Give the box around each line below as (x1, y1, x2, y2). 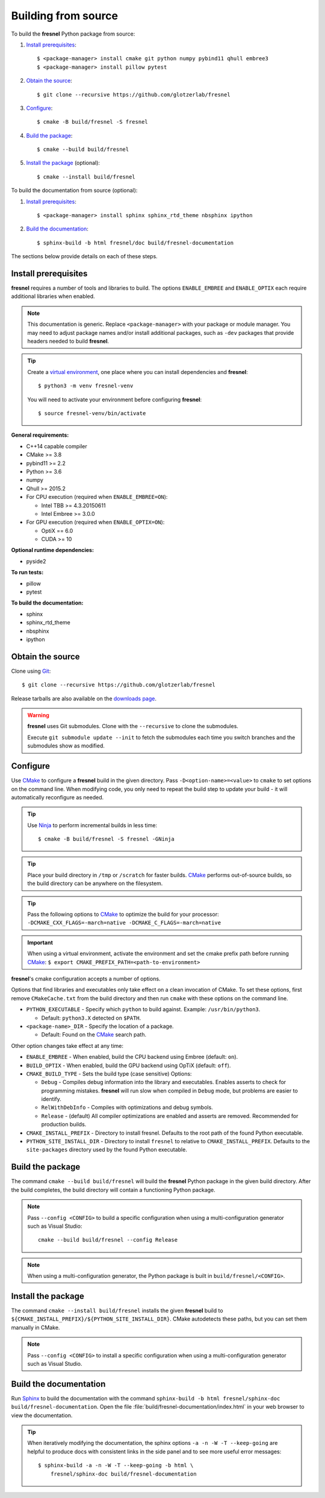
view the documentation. (11, 1412, 73, 1419)
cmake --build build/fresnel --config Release (38, 1237, 178, 1243)
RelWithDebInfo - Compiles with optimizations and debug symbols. (41, 1104, 213, 1111)
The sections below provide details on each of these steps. (11, 253, 158, 260)
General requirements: (11, 431, 69, 439)
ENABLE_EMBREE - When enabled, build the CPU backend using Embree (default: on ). (26, 1053, 238, 1061)
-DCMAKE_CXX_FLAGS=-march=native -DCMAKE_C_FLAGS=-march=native (27, 919, 221, 926)
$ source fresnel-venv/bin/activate (38, 410, 146, 416)
